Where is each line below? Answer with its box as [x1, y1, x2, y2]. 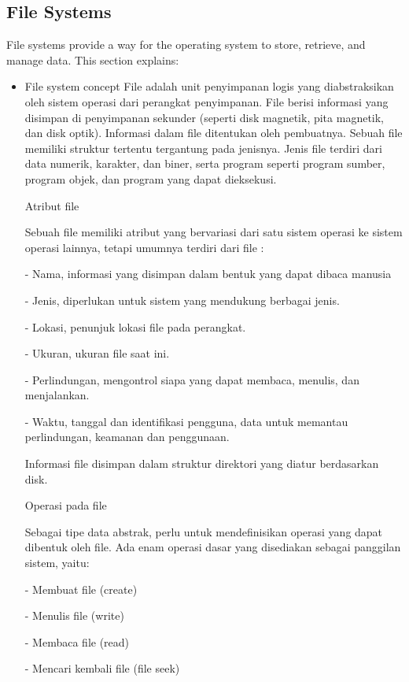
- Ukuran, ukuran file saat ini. [24, 345, 170, 361]
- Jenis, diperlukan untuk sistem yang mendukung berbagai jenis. [24, 291, 340, 308]
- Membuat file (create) [24, 580, 138, 597]
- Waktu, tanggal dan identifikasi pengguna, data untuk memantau [24, 413, 348, 429]
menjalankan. [24, 387, 90, 403]
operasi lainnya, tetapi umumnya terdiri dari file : [24, 239, 264, 255]
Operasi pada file [24, 497, 107, 513]
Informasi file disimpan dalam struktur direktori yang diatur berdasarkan [24, 455, 379, 472]
